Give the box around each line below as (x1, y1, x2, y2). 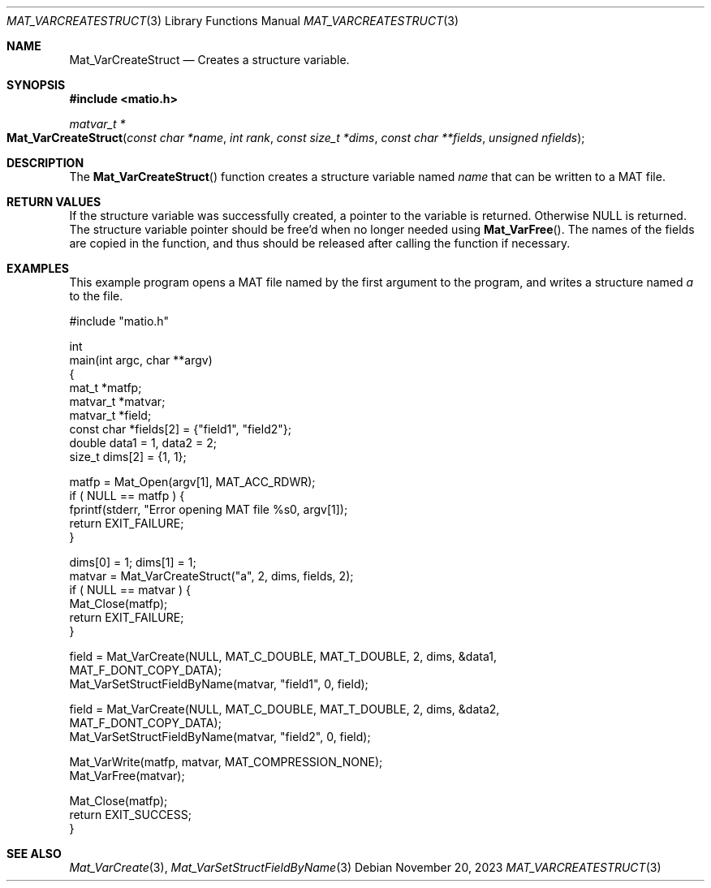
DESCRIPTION (6, 156, 84, 170)
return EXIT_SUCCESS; (69, 808, 192, 821)
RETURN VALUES (6, 195, 101, 209)
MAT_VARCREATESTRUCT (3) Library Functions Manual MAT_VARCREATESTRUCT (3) (6, 14, 459, 28)
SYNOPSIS (6, 78, 66, 92)
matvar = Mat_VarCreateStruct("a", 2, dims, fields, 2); (69, 569, 354, 583)
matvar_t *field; (69, 408, 152, 422)
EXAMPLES (6, 261, 69, 275)
